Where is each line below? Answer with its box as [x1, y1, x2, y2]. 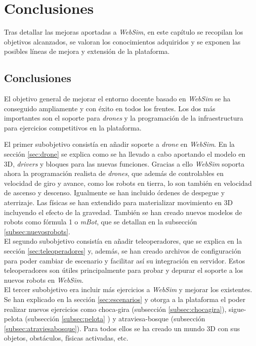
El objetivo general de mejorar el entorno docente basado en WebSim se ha [4, 93, 231, 104]
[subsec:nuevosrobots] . [4, 226, 71, 236]
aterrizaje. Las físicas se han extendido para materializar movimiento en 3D [4, 197, 233, 208]
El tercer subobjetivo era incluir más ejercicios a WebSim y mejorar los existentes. [4, 284, 253, 295]
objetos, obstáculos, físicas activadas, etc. [4, 333, 128, 343]
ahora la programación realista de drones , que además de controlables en [4, 168, 224, 178]
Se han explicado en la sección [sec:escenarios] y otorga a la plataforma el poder [4, 294, 246, 304]
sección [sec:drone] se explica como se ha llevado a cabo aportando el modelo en [4, 149, 246, 159]
